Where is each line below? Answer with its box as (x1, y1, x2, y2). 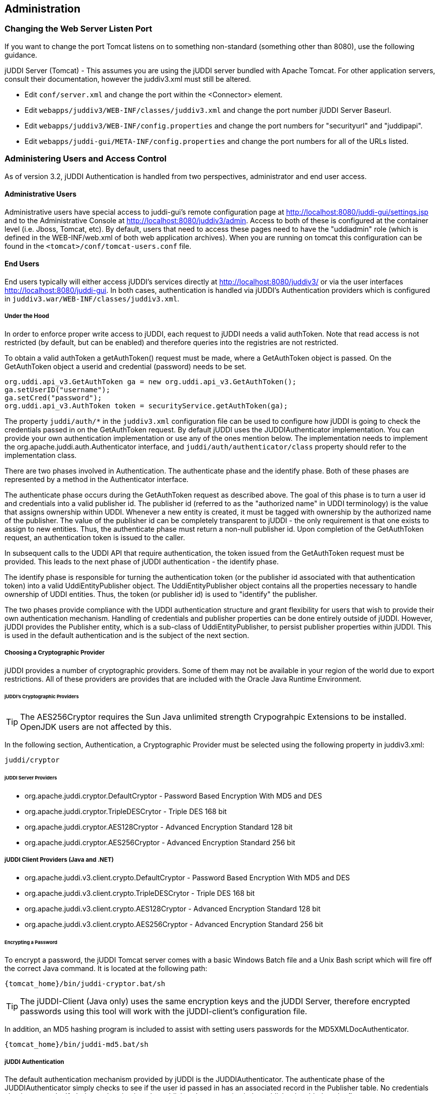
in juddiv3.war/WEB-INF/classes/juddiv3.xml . (5, 294, 180, 303)
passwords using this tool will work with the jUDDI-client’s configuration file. (20, 1006, 308, 1017)
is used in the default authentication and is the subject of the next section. (5, 631, 249, 640)
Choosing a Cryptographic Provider (5, 649, 105, 657)
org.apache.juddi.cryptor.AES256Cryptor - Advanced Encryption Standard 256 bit (25, 838, 296, 847)
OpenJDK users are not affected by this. (20, 722, 172, 732)
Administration (5, 3, 81, 15)
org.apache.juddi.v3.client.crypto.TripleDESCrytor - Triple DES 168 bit (25, 888, 255, 897)
